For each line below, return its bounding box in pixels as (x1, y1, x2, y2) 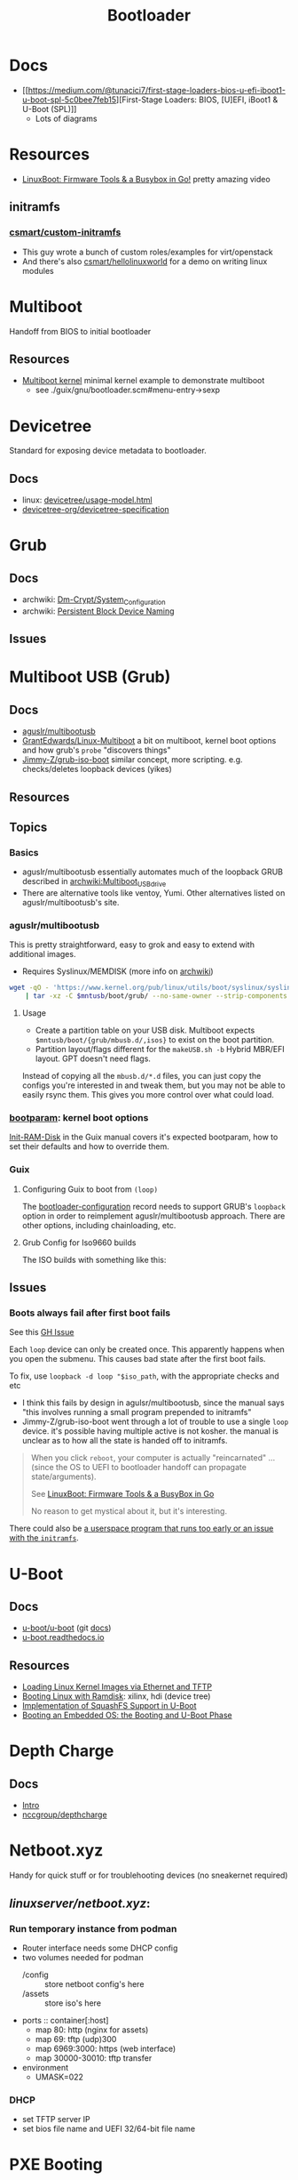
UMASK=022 (35, 2071, 84, 2082)
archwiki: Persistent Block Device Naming (21, 606, 175, 616)
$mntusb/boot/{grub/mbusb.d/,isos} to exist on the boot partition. (35, 1034, 275, 1045)
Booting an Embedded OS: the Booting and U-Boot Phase (21, 1709, 232, 1721)
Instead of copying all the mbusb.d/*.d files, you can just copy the (21, 1071, 262, 1082)
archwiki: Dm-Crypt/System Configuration (21, 594, 166, 607)
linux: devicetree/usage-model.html (21, 495, 153, 505)
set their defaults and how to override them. (9, 1141, 170, 1152)
